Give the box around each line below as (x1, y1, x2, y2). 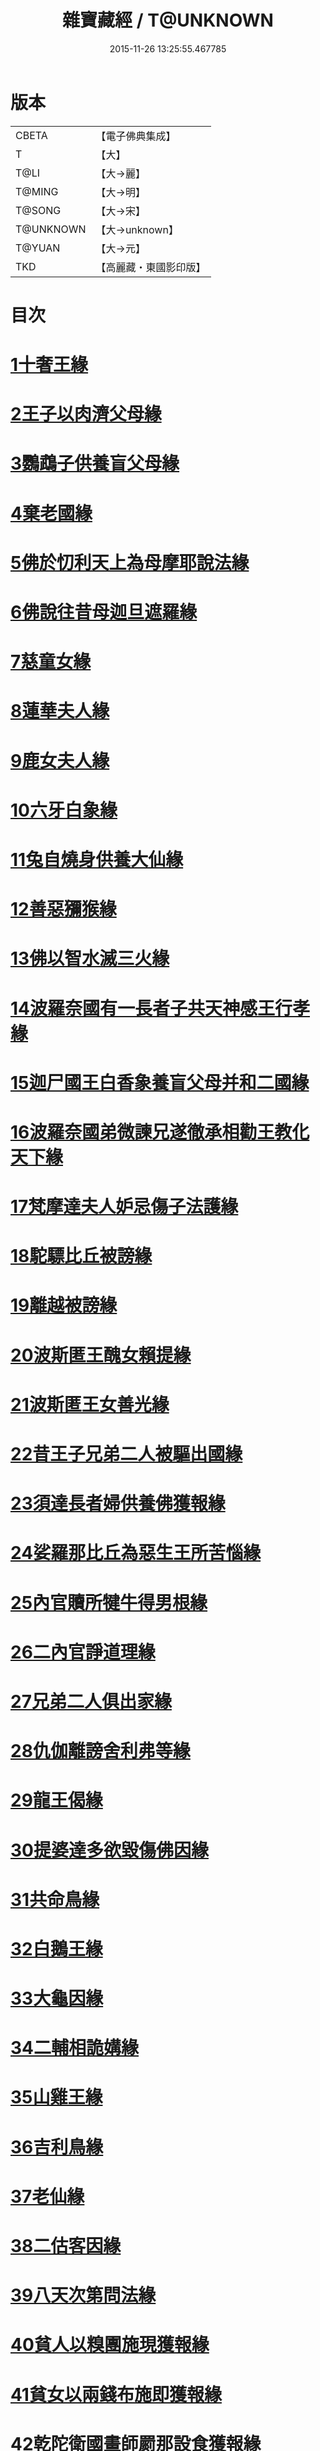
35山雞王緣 (10, 2086, 103, 2109)
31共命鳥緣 (10, 1888, 100, 1911)
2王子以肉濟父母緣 (10, 403, 162, 426)
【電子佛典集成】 (95, 129, 177, 143)
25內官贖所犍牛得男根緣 (10, 1591, 208, 1614)
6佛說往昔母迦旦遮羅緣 (10, 601, 198, 623)
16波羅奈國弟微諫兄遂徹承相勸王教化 (10, 1121, 310, 1143)
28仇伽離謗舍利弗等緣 (10, 1740, 191, 1763)
